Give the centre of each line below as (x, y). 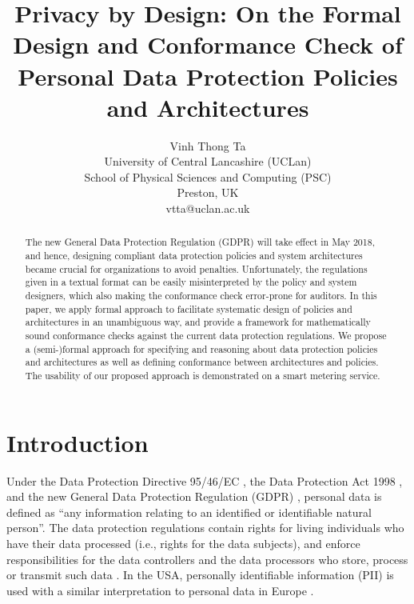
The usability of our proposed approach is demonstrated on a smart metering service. (203, 376)
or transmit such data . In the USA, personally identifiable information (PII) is (200, 575)
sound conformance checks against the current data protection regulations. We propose (206, 336)
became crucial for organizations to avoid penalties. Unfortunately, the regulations (196, 268)
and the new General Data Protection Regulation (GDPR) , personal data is (194, 496)
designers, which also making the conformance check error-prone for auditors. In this (201, 296)
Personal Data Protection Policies (208, 76)
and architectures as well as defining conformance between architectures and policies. (202, 362)
